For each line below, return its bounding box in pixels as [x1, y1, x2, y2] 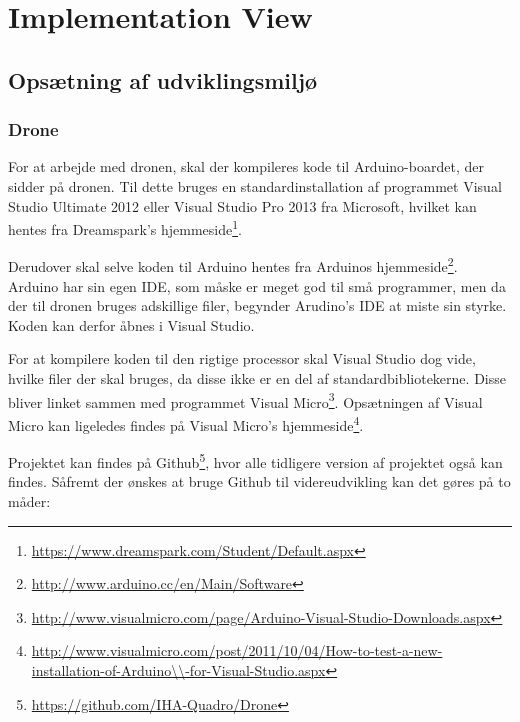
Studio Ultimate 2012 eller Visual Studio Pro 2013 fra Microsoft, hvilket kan [8, 195, 477, 216]
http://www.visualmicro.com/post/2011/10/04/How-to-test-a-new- [31, 640, 443, 661]
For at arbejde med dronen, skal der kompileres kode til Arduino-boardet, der [8, 156, 484, 177]
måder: [8, 490, 51, 511]
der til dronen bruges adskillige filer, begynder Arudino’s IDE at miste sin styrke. [8, 295, 507, 316]
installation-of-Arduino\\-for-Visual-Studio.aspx [31, 659, 326, 680]
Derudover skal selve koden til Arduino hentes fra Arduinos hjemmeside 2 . [8, 253, 458, 277]
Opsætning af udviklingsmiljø [8, 64, 318, 95]
